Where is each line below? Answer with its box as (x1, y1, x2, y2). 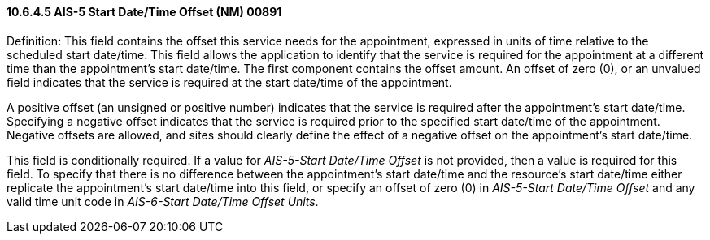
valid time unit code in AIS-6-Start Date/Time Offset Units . (7, 194, 319, 208)
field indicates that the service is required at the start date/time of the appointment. (7, 75, 452, 89)
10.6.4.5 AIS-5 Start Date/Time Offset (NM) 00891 (7, 5, 282, 19)
